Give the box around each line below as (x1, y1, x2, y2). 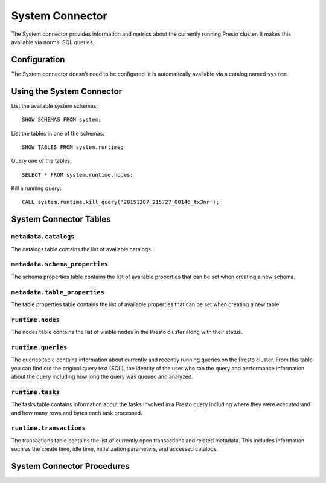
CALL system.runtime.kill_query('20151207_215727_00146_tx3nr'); (22, 199, 220, 206)
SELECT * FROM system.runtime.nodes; (22, 171, 134, 178)
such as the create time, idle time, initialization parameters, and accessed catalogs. (11, 445, 219, 453)
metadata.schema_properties (11, 260, 109, 269)
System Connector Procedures (11, 461, 130, 471)
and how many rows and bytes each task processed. (11, 409, 142, 416)
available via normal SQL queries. (11, 38, 95, 45)
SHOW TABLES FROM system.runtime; (22, 143, 124, 151)
